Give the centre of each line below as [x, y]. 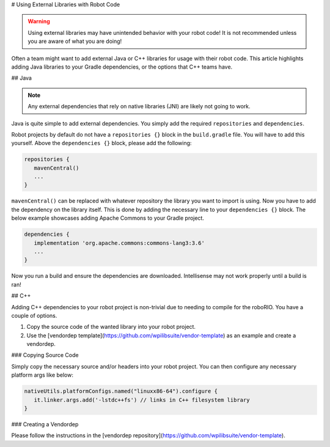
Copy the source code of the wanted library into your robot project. [111, 327]
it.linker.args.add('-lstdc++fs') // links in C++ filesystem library [142, 400]
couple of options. [34, 315]
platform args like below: [42, 375]
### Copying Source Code [45, 355]
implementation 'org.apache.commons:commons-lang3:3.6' [119, 243]
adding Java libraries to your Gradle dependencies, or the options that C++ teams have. [122, 67]
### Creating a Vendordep [45, 424]
